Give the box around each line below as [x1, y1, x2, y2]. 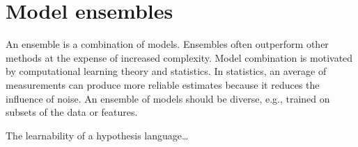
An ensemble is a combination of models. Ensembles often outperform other [6, 37, 329, 51]
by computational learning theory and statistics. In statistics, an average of [6, 64, 327, 78]
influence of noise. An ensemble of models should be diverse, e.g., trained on [6, 91, 330, 105]
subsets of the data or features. [6, 105, 138, 119]
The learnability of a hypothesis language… [6, 128, 189, 142]
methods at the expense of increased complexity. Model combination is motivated [6, 50, 353, 64]
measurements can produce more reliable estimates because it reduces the [6, 77, 320, 92]
